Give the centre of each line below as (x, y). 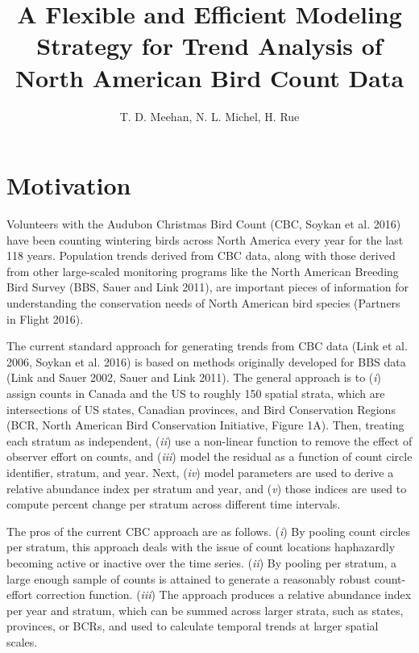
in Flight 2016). (45, 318)
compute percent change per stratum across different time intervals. (174, 504)
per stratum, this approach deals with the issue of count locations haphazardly (201, 547)
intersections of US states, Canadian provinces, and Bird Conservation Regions (201, 409)
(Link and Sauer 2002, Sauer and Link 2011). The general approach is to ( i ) (194, 377)
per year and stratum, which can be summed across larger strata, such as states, (205, 610)
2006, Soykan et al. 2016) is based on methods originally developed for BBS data (206, 361)
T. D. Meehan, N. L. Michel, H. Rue (209, 116)
